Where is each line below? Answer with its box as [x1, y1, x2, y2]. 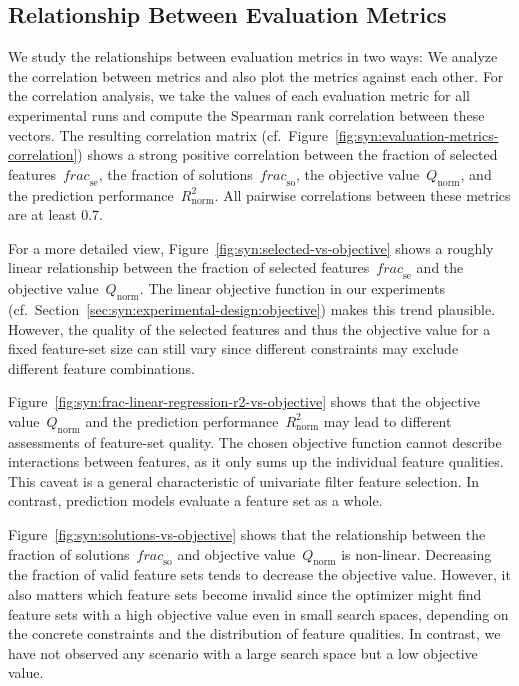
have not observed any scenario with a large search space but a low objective [8, 642, 478, 663]
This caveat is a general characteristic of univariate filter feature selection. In [8, 470, 480, 491]
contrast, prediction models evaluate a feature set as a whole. [8, 490, 383, 511]
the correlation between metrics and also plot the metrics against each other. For [8, 65, 504, 86]
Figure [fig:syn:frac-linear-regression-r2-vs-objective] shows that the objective [8, 391, 480, 412]
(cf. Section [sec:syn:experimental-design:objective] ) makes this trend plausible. [8, 298, 496, 319]
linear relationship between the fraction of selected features [8, 257, 370, 278]
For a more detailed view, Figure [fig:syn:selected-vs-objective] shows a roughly [8, 237, 494, 258]
